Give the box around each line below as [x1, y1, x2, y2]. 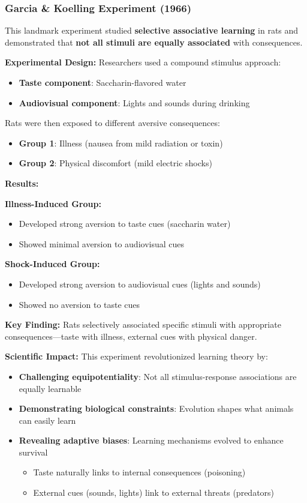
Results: [5, 176, 39, 189]
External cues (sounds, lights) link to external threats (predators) [33, 486, 275, 499]
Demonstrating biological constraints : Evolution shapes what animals [19, 402, 294, 415]
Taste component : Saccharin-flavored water [19, 76, 186, 88]
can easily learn [19, 414, 76, 426]
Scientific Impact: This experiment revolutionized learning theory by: [5, 350, 268, 363]
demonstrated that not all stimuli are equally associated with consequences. [5, 35, 303, 48]
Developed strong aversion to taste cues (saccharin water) [19, 217, 231, 230]
